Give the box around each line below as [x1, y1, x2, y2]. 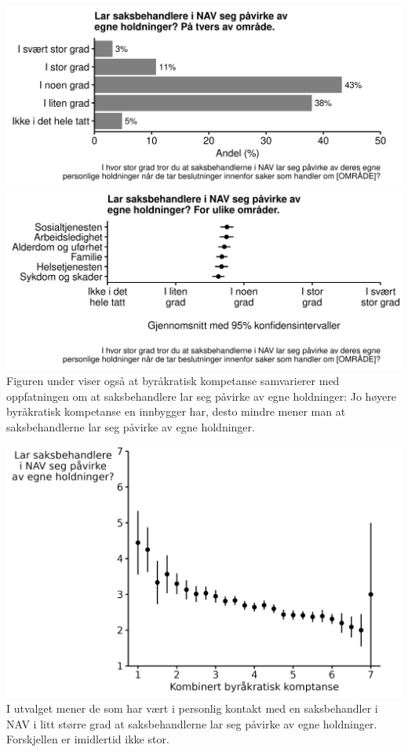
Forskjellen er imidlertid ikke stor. [6, 731, 169, 747]
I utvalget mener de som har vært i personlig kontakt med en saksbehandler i [6, 700, 378, 717]
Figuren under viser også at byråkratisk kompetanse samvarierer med [6, 372, 340, 388]
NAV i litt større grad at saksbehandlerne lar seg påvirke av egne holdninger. [6, 715, 377, 732]
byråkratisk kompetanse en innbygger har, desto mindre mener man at [6, 403, 346, 420]
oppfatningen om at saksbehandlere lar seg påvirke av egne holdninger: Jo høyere [6, 387, 396, 404]
